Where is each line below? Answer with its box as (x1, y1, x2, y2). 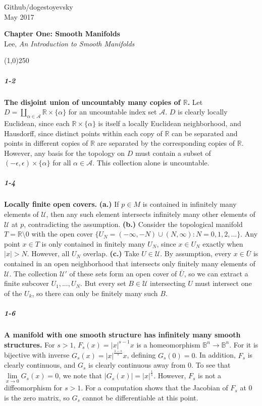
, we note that (59, 370, 102, 381)
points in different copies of (4, 138, 88, 148)
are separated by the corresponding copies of (97, 138, 235, 148)
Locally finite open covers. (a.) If (4, 199, 119, 209)
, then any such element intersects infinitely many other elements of (46, 209, 255, 219)
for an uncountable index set (68, 106, 157, 117)
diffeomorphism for (4, 382, 63, 393)
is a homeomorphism (136, 339, 200, 350)
